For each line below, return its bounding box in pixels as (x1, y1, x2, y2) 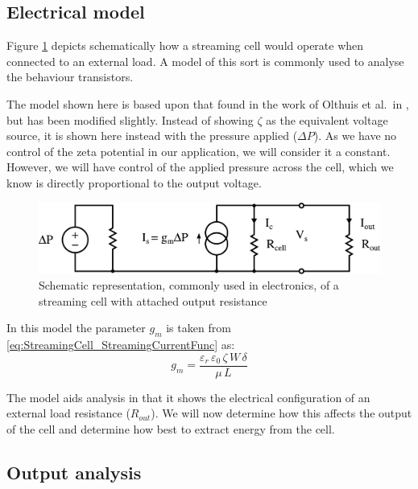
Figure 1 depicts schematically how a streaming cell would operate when (6, 37, 364, 54)
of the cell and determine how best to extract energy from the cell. (6, 421, 335, 438)
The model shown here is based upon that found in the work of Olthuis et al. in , (6, 95, 409, 112)
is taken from (166, 319, 231, 336)
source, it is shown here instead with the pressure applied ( (6, 127, 298, 144)
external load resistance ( (6, 405, 130, 421)
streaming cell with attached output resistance (39, 292, 267, 309)
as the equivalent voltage (266, 111, 388, 128)
